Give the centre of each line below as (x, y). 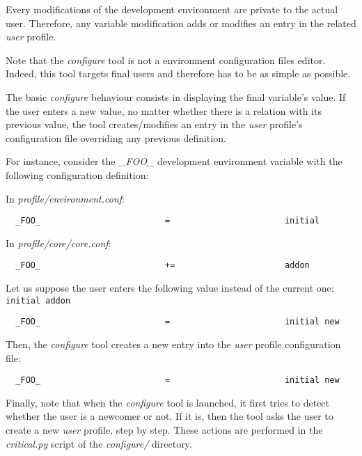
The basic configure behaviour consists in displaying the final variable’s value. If (176, 96)
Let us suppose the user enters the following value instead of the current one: (170, 288)
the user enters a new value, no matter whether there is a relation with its (164, 110)
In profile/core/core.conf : (58, 243)
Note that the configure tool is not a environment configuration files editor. (166, 60)
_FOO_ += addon (163, 266)
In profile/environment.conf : (65, 198)
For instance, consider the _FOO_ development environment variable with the (174, 161)
